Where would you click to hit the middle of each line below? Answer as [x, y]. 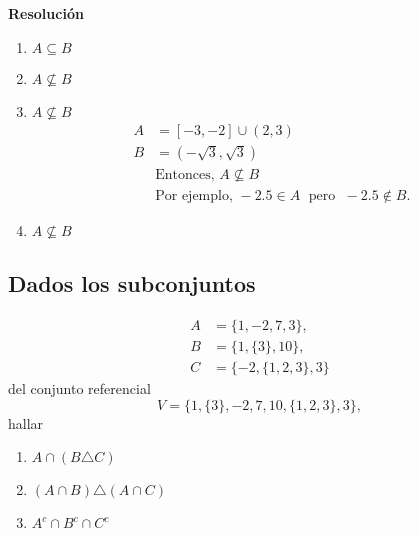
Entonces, [185, 174]
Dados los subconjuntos [132, 283]
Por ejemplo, [194, 195]
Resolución [46, 13]
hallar [26, 422]
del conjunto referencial [79, 388]
